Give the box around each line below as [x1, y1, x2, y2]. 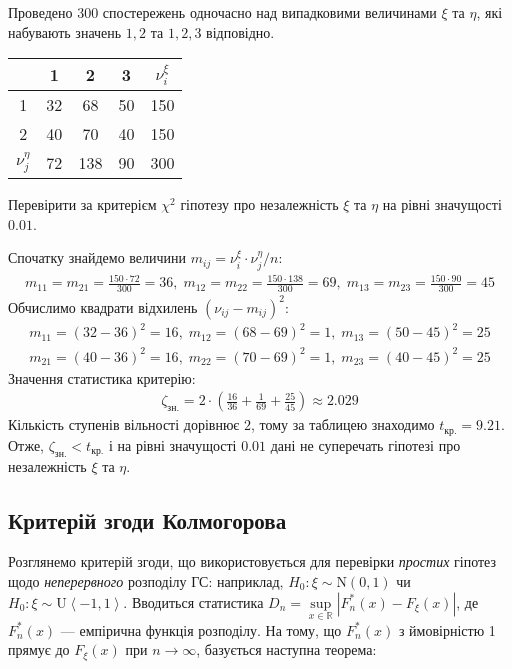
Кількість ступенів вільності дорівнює [8, 414, 240, 435]
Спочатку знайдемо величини [8, 247, 187, 268]
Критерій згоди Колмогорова [8, 504, 287, 535]
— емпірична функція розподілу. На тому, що [60, 619, 342, 640]
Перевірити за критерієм [8, 194, 157, 215]
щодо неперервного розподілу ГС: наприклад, [8, 571, 284, 591]
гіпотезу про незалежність [180, 194, 339, 215]
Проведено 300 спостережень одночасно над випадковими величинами [8, 2, 437, 22]
